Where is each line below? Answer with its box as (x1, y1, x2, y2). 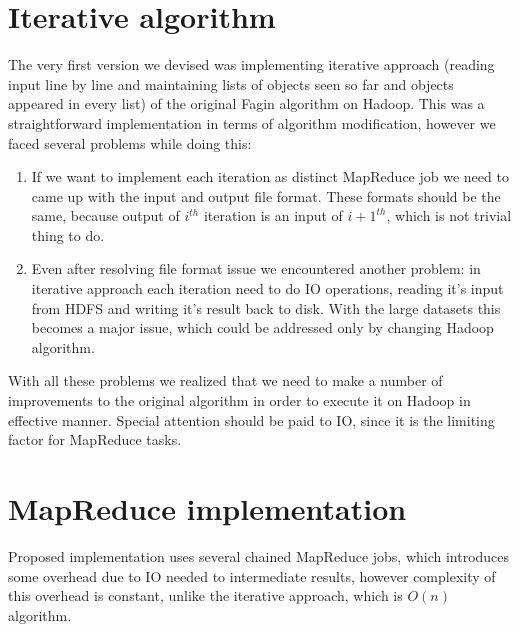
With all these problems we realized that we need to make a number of (8, 370, 443, 391)
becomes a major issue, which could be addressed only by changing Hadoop (31, 317, 494, 338)
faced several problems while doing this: (8, 132, 252, 153)
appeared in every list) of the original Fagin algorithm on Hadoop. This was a (8, 93, 485, 114)
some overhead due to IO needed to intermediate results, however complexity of (8, 565, 496, 586)
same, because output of (31, 205, 180, 226)
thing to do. (31, 224, 105, 245)
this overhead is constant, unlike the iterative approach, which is (8, 585, 403, 606)
